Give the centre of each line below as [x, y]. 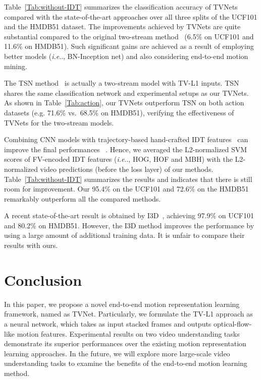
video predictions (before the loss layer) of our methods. [127, 169]
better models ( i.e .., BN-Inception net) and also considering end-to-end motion [126, 56]
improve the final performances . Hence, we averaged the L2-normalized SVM [126, 149]
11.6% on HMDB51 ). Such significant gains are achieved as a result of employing [129, 46]
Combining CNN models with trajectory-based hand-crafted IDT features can [126, 139]
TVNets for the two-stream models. [59, 122]
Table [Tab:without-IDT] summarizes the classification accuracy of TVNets [121, 7]
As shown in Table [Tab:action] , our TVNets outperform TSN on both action [124, 103]
